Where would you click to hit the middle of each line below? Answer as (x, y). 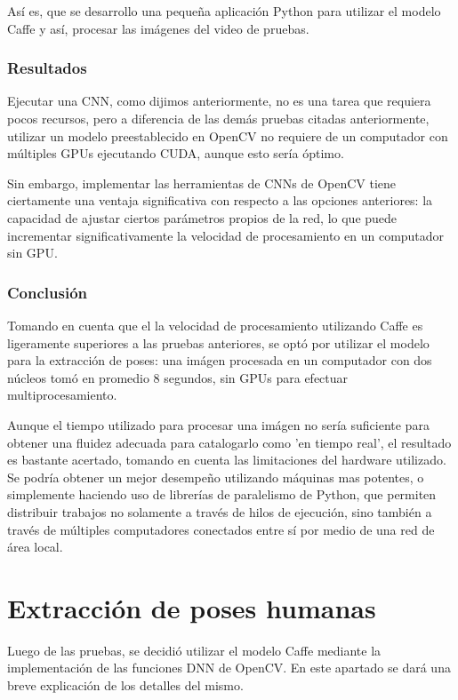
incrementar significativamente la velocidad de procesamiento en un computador (226, 235)
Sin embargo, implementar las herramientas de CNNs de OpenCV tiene (202, 183)
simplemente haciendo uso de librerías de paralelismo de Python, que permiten (222, 494)
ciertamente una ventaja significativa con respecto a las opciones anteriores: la (220, 200)
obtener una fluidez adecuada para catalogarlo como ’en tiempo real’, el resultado (229, 442)
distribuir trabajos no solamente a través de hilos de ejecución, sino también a (220, 511)
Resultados (47, 68)
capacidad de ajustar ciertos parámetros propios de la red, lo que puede (202, 217)
